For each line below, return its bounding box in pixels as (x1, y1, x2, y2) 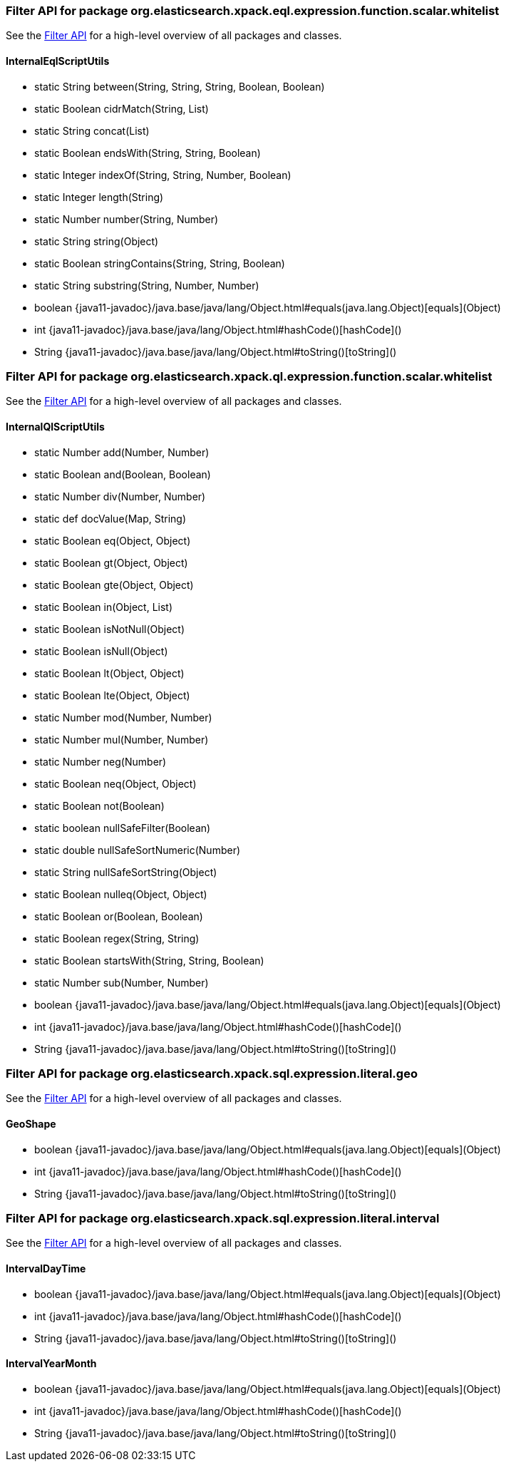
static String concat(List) (34, 124, 150, 137)
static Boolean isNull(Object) (34, 644, 168, 657)
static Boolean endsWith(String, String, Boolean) (34, 146, 261, 159)
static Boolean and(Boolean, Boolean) (34, 468, 211, 480)
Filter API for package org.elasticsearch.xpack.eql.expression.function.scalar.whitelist (6, 4, 500, 18)
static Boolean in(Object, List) (34, 600, 173, 613)
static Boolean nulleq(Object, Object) (34, 887, 207, 900)
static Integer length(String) (34, 190, 164, 203)
